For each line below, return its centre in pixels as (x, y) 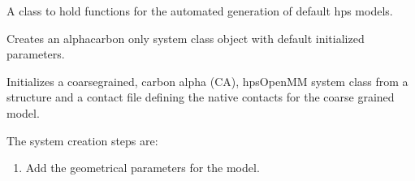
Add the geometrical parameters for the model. (143, 168)
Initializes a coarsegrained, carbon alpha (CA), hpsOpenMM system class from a (207, 81)
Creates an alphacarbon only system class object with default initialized (186, 38)
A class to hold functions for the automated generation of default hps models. (200, 11)
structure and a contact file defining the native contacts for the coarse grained (201, 97)
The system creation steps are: (82, 140)
